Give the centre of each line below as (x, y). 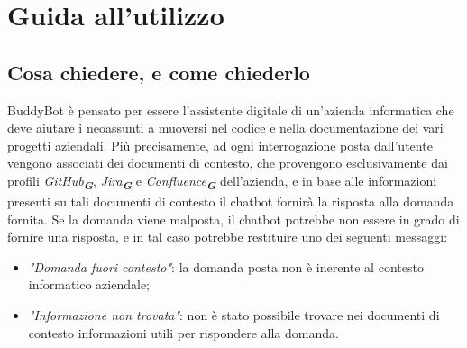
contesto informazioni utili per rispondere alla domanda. (183, 332)
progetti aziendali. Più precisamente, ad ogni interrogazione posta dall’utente (220, 145)
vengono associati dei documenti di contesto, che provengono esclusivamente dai (228, 163)
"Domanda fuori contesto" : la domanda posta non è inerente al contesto (226, 266)
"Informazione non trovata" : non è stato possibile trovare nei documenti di (234, 315)
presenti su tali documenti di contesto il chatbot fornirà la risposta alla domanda (231, 201)
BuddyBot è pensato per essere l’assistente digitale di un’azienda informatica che (231, 110)
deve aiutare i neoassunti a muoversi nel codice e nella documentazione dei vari (225, 128)
